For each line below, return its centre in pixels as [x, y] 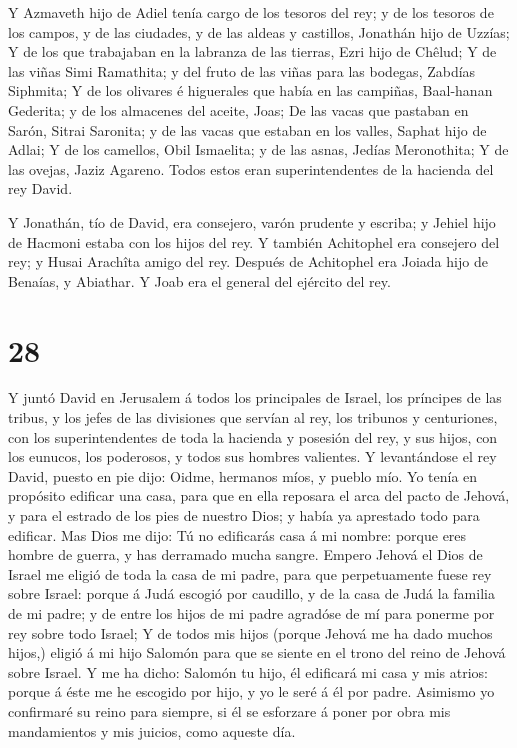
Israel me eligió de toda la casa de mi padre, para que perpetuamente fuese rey [250, 573]
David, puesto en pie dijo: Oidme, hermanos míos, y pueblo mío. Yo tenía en [243, 475]
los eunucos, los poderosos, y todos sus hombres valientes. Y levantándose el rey [252, 456]
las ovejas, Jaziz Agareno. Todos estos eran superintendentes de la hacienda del [251, 168]
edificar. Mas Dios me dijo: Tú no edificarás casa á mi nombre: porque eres [237, 534]
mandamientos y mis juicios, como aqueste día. [152, 730]
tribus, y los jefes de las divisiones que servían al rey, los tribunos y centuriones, [253, 417]
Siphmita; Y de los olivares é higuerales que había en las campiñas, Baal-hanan [250, 90]
